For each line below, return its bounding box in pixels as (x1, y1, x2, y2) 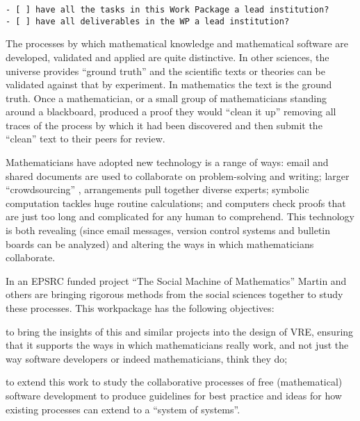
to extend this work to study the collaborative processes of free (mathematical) (6, 374, 343, 389)
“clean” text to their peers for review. (6, 131, 165, 146)
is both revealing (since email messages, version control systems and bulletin (6, 223, 331, 238)
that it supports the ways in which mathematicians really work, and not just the (6, 338, 349, 352)
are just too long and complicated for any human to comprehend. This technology (6, 209, 354, 224)
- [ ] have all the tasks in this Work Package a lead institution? (6, 5, 329, 15)
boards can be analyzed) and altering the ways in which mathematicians (6, 236, 314, 251)
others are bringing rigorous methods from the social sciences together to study (6, 287, 343, 302)
